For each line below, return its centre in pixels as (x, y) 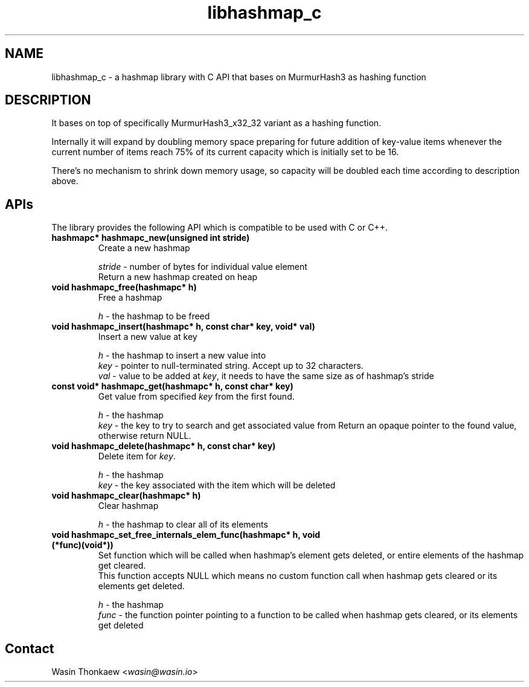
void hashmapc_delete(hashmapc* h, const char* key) (164, 446)
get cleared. (122, 566)
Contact (30, 648)
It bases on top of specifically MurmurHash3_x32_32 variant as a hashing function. (216, 123)
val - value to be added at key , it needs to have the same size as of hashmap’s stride (266, 376)
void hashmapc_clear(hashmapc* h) (126, 496)
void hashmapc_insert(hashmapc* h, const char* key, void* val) (183, 327)
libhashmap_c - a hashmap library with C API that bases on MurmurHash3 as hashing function (239, 77)
